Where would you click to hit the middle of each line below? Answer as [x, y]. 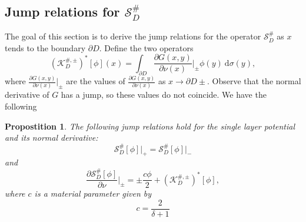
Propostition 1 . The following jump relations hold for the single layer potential [150, 126]
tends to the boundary [45, 47]
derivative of [27, 95]
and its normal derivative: [51, 137]
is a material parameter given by [93, 193]
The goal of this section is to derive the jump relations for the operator [133, 36]
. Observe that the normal [254, 81]
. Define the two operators [146, 47]
